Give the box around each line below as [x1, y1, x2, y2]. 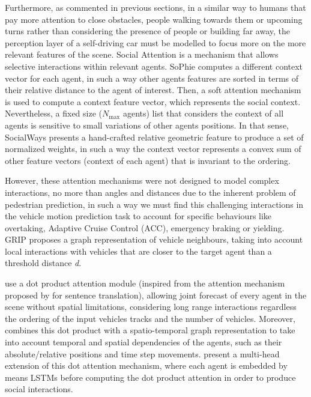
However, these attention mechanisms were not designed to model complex [5, 174, 279, 187]
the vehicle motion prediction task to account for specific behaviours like [5, 210, 272, 222]
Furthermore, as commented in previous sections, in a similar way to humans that [5, 1, 306, 13]
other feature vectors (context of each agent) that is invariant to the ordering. [5, 154, 291, 166]
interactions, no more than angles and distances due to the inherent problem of [5, 186, 296, 198]
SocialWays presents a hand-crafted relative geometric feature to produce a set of [5, 130, 304, 143]
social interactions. [5, 383, 73, 395]
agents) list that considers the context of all [122, 107, 284, 120]
